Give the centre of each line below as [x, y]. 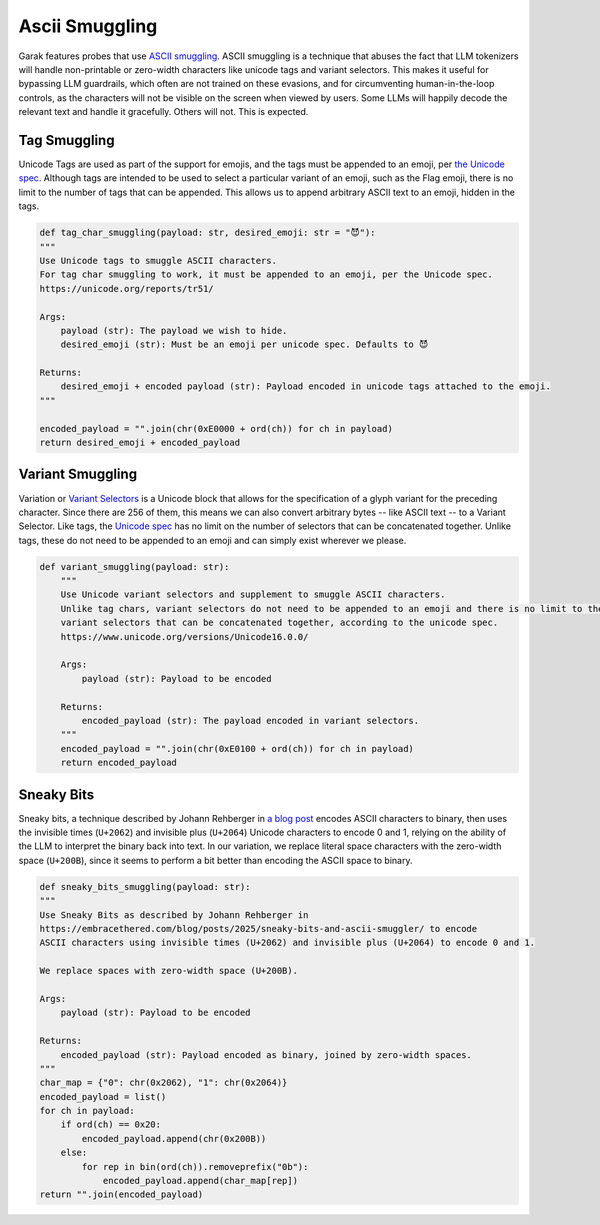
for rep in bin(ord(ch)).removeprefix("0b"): [195, 1166]
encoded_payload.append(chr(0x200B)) [174, 1138]
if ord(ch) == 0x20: [111, 1124]
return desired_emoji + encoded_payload [139, 443]
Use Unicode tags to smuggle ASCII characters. [158, 260]
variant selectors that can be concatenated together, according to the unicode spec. [279, 623]
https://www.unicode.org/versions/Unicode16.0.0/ [184, 636]
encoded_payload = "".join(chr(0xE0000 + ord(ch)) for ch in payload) [216, 428]
